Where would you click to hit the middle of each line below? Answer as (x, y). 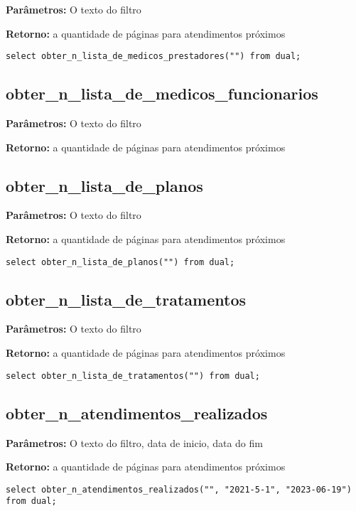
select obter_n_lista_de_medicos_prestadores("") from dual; (153, 57)
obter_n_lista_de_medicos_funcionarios (162, 93)
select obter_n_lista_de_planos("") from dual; (120, 262)
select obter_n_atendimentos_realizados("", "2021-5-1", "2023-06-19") (179, 489)
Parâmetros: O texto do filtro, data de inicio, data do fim (134, 442)
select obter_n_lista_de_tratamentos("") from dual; (133, 376)
